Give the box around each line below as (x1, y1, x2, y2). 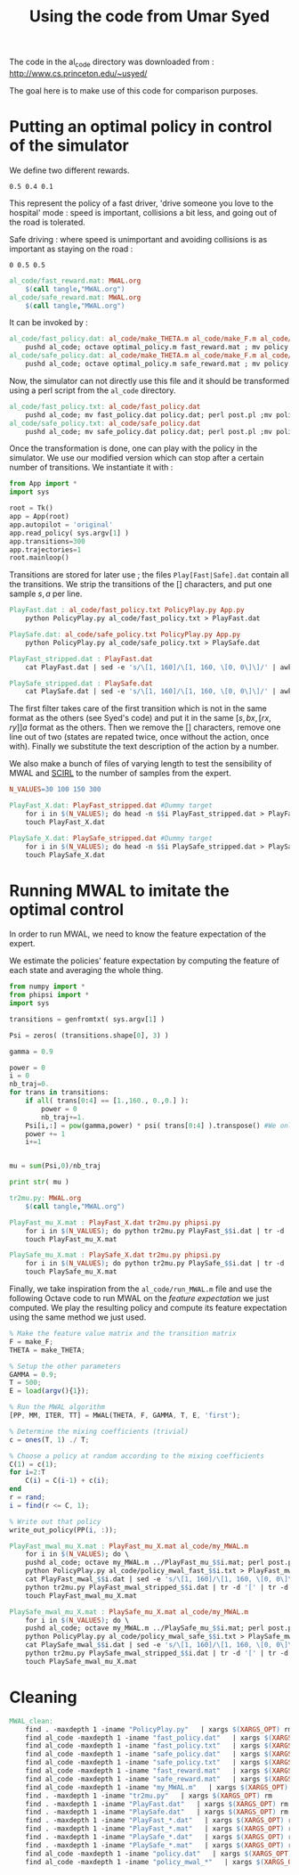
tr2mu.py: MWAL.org (9, 1194, 82, 1203)
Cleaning (9, 1687, 77, 1707)
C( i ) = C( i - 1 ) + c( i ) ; (25, 1477, 109, 1486)
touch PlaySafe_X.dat (25, 850, 105, 859)
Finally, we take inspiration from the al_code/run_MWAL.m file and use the (9, 1283, 272, 1294)
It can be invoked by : (9, 317, 88, 328)
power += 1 (25, 1129, 66, 1138)
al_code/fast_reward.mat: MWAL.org (9, 276, 141, 285)
